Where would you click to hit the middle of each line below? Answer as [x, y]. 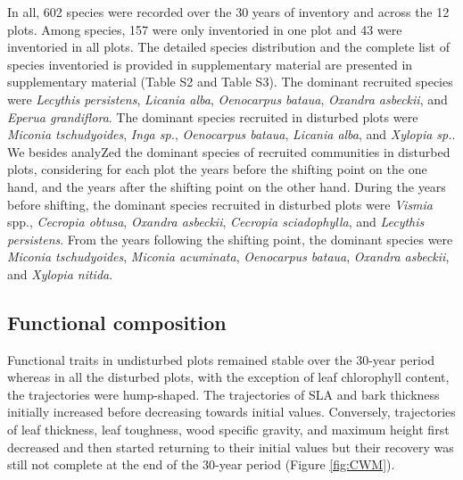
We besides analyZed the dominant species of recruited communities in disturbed [229, 151]
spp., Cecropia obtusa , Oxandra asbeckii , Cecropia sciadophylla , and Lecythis [216, 222]
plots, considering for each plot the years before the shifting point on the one [217, 169]
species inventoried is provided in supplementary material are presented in [210, 64]
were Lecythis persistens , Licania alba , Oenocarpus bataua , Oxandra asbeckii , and [227, 99]
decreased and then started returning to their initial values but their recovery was [231, 447]
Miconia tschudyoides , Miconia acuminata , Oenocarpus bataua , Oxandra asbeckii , [228, 257]
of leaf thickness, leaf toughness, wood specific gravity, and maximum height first [228, 430]
